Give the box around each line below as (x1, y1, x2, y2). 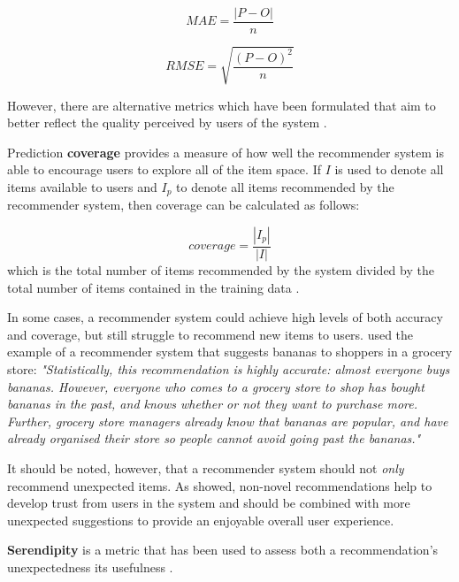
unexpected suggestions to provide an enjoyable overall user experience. (7, 510, 394, 529)
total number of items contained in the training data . (7, 278, 300, 296)
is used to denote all (334, 160, 444, 179)
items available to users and (7, 177, 157, 195)
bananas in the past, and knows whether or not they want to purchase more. (7, 394, 418, 413)
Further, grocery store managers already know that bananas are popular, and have (7, 411, 448, 430)
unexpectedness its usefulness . (7, 557, 173, 576)
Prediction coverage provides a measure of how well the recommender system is (7, 142, 445, 161)
